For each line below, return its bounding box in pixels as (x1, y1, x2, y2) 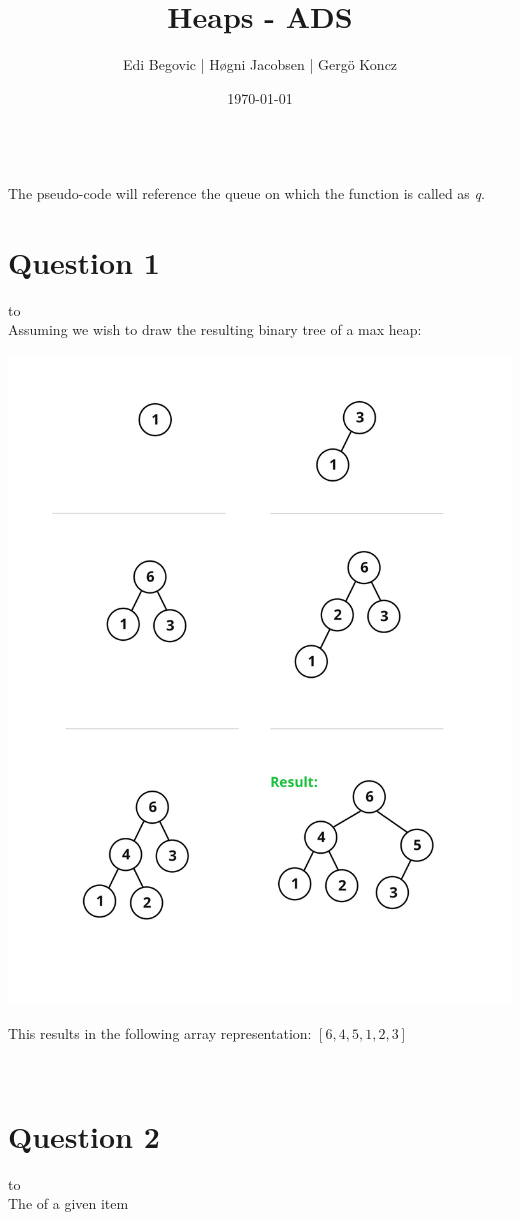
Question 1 (8, 241, 160, 282)
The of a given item (8, 1193, 129, 1214)
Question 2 (8, 1115, 160, 1156)
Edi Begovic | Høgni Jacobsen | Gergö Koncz (122, 54, 398, 75)
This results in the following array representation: (8, 1023, 312, 1044)
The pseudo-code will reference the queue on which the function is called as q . (8, 182, 485, 203)
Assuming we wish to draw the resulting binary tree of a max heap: (8, 319, 422, 340)
